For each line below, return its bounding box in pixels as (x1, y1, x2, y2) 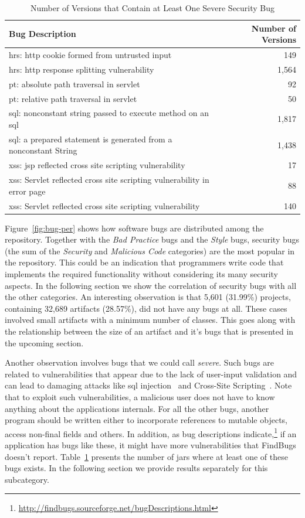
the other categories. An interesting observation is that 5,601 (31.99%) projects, (5, 291, 291, 303)
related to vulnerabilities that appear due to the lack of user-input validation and (5, 367, 297, 380)
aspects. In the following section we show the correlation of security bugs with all (5, 279, 297, 291)
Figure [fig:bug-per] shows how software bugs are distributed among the (5, 221, 264, 234)
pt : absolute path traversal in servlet (9, 77, 140, 90)
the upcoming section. (5, 336, 84, 349)
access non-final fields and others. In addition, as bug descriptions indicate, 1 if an (5, 425, 297, 439)
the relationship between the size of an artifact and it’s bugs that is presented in (5, 325, 294, 337)
